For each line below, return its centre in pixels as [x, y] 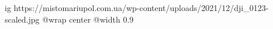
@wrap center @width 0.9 [88, 19]
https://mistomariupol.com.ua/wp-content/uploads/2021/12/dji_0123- [141, 8]
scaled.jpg [22, 19]
